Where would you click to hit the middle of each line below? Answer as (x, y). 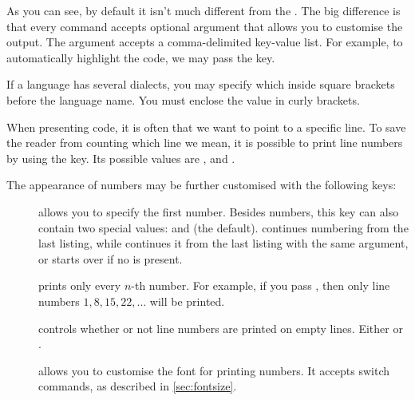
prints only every (80, 285)
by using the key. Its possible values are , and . (121, 158)
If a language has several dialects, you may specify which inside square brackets (201, 84)
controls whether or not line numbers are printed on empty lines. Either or (221, 328)
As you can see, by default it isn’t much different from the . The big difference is (204, 10)
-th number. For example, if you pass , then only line (261, 285)
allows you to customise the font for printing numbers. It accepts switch (214, 370)
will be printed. (187, 301)
